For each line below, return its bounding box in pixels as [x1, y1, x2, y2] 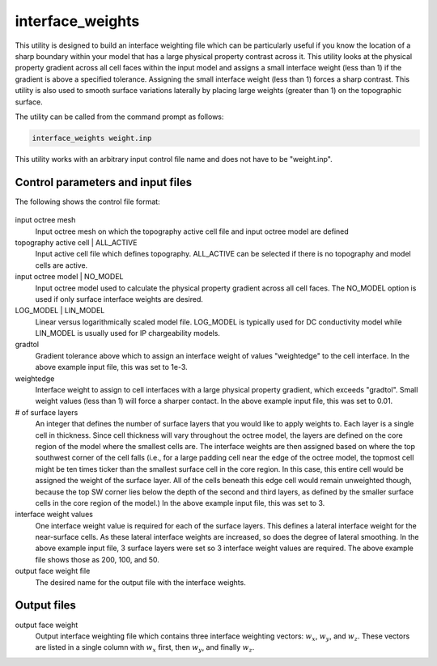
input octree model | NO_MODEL [15, 272, 124, 282]
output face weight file [15, 566, 91, 576]
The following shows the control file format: [15, 197, 161, 206]
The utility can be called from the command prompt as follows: [15, 112, 224, 121]
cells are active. [35, 260, 88, 270]
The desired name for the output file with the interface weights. [35, 577, 246, 587]
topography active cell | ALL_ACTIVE [15, 237, 138, 247]
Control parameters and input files [15, 175, 193, 189]
